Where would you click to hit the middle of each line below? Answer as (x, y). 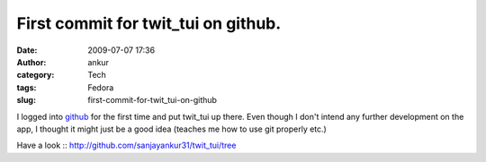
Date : (27, 50)
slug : (26, 100)
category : (36, 75)
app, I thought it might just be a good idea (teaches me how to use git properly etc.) (172, 129)
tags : (27, 87)
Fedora (101, 87)
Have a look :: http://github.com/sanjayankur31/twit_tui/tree (126, 145)
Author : (31, 62)
